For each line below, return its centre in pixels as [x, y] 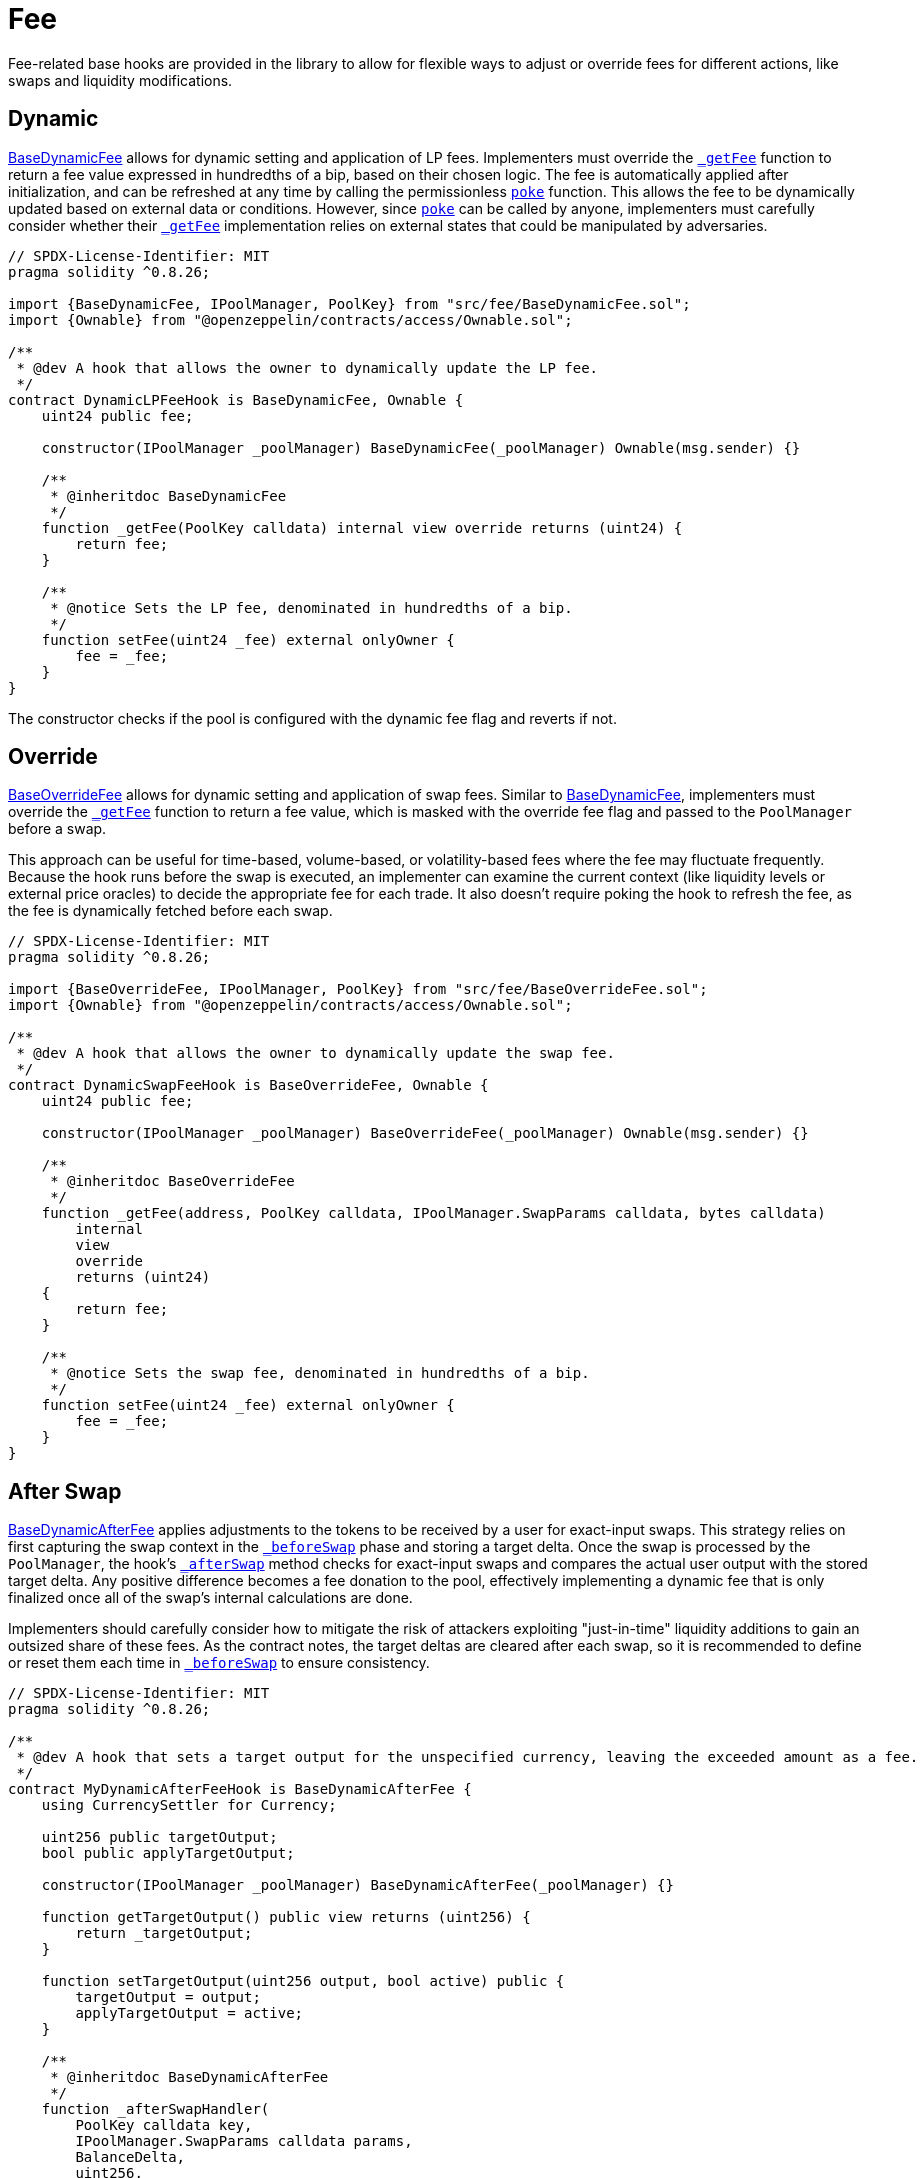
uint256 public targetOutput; [159, 1837]
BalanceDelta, [130, 2157]
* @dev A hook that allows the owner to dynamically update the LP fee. [307, 367]
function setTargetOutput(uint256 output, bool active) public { [303, 1981]
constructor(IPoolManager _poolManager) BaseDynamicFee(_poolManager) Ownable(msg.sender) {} [421, 447]
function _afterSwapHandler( [155, 2109]
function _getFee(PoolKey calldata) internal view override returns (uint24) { [362, 527]
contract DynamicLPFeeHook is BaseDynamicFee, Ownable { [236, 399]
